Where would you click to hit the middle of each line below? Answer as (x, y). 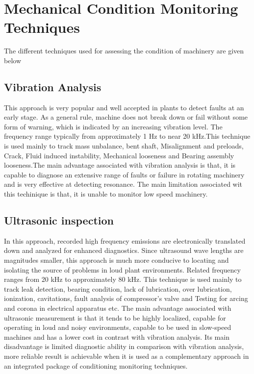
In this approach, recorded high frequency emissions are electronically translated (125, 240)
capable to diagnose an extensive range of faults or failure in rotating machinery (124, 174)
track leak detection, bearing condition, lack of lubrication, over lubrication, (118, 288)
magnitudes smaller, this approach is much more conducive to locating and (116, 260)
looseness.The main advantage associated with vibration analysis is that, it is (120, 165)
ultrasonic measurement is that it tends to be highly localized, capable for (115, 317)
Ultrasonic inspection (59, 220)
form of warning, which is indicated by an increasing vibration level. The (113, 126)
